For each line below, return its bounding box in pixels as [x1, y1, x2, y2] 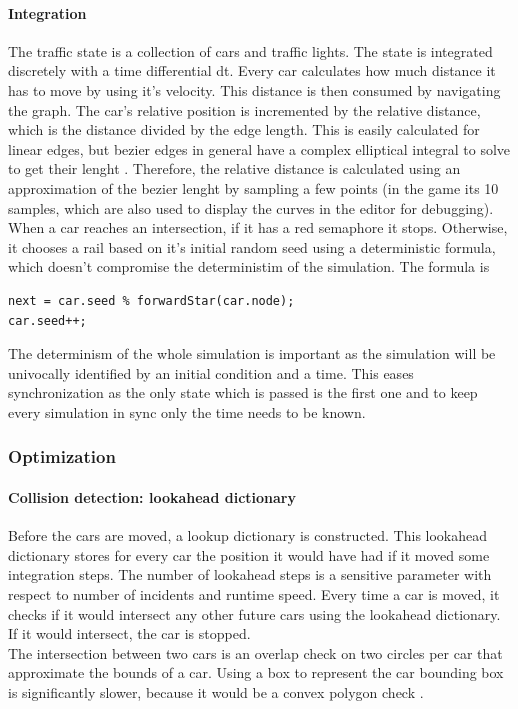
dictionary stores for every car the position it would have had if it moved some [8, 544, 490, 565]
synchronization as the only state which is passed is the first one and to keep [8, 382, 478, 403]
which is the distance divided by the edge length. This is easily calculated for [8, 119, 480, 140]
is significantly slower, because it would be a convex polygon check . [8, 681, 424, 702]
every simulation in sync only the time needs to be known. [8, 401, 366, 422]
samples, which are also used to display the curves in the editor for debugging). [8, 197, 494, 218]
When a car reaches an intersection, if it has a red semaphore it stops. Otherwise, [8, 217, 508, 238]
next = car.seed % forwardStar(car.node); [8, 293, 295, 308]
